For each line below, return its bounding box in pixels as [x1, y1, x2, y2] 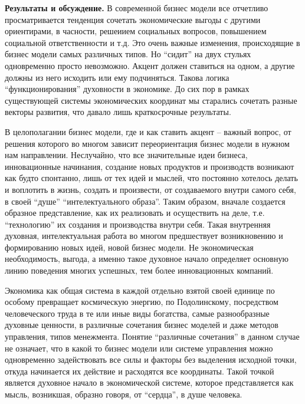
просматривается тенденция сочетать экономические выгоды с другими [5, 13, 261, 25]
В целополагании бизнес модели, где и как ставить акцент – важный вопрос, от [5, 125, 291, 137]
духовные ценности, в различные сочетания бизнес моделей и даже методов [5, 318, 278, 331]
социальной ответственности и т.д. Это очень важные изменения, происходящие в [5, 36, 300, 48]
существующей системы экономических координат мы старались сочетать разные [5, 94, 297, 106]
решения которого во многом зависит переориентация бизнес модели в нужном [5, 137, 290, 149]
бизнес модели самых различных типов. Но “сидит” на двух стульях [5, 48, 251, 60]
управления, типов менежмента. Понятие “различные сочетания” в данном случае [5, 330, 300, 343]
